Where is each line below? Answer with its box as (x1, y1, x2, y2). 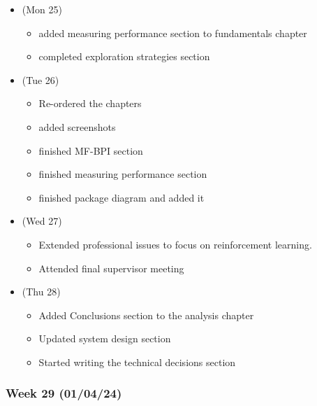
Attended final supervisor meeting (38, 260, 184, 275)
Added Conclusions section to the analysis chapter (38, 307, 254, 322)
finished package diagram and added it (38, 190, 205, 204)
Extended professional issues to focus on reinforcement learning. (38, 237, 312, 251)
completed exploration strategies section (38, 49, 210, 64)
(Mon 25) (22, 2, 62, 16)
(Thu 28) (22, 284, 61, 299)
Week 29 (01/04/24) (6, 384, 122, 402)
